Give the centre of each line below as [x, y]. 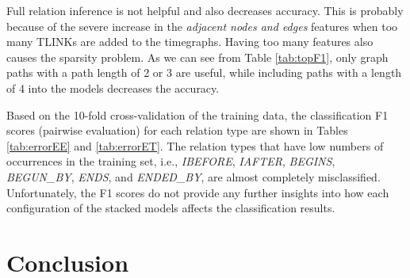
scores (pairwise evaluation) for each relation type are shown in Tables [177, 130]
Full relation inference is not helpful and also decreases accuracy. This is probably [205, 10]
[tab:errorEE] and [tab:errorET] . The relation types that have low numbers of [195, 145]
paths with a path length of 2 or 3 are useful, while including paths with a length [204, 72]
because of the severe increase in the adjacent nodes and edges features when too [202, 26]
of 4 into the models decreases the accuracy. [113, 88]
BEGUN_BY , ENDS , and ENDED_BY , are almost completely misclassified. [194, 176]
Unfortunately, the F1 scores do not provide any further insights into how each [198, 192]
